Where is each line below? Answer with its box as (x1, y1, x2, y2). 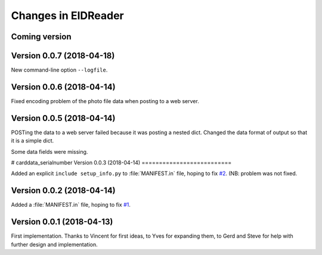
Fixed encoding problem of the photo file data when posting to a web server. (11, 97, 199, 104)
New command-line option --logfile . (11, 66, 108, 74)
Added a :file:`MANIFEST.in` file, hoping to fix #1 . (11, 201, 131, 209)
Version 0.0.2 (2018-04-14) (11, 185, 116, 196)
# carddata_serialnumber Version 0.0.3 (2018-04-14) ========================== (11, 159, 232, 166)
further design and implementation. (11, 241, 98, 248)
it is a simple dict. (11, 137, 54, 144)
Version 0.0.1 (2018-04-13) (11, 217, 113, 227)
